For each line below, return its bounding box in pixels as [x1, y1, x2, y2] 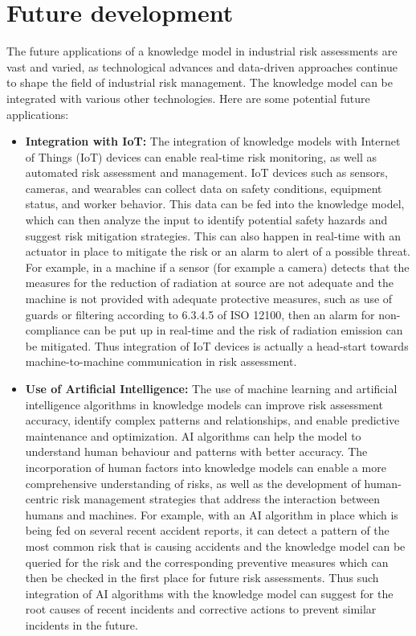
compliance [25, 322, 80, 339]
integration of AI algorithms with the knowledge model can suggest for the [25, 585, 394, 601]
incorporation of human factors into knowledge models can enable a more [25, 458, 386, 475]
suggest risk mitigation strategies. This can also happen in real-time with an [25, 227, 402, 244]
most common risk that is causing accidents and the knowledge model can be [25, 537, 406, 554]
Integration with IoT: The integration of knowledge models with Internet [25, 133, 401, 150]
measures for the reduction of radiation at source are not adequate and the [25, 274, 394, 291]
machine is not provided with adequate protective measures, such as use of [25, 290, 393, 307]
